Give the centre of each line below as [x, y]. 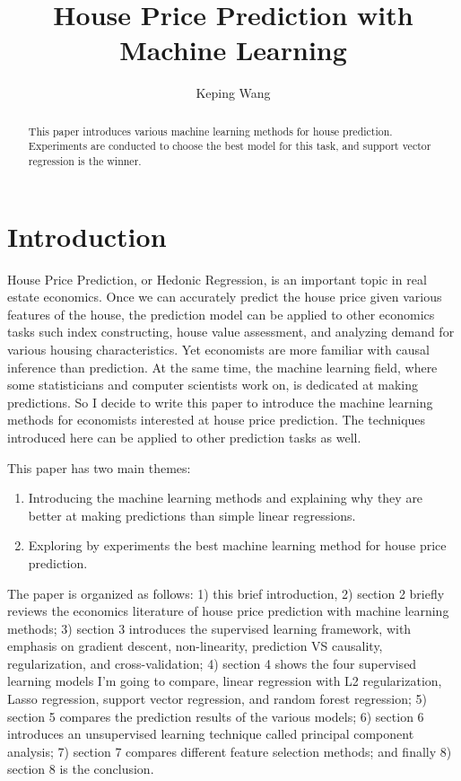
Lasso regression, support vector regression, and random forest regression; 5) [217, 699]
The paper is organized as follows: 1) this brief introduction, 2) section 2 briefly [226, 593]
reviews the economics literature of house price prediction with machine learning [228, 611]
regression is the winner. [85, 161]
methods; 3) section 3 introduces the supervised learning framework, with [209, 628]
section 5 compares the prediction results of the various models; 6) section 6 [216, 716]
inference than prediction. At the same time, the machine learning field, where [222, 367]
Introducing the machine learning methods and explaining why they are [226, 498]
